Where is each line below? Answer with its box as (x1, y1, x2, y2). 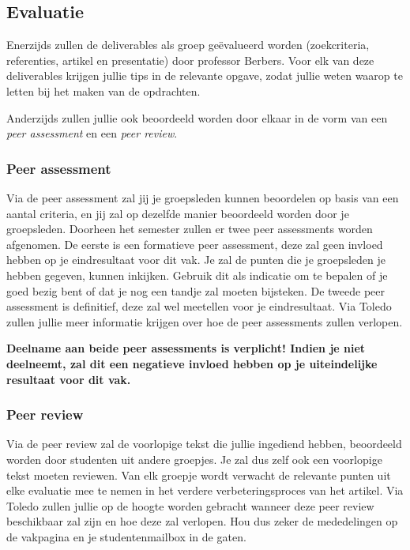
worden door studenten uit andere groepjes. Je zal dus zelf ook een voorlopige (6, 450, 382, 467)
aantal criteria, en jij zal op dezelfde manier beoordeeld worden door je (6, 205, 349, 221)
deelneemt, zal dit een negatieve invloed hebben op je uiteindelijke (6, 355, 378, 371)
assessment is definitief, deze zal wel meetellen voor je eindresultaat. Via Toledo (6, 298, 392, 315)
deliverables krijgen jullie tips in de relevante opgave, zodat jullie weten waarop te (6, 67, 403, 84)
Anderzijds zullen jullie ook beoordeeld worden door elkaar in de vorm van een (6, 109, 388, 126)
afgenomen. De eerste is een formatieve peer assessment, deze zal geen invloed (6, 235, 383, 252)
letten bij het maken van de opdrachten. (6, 82, 201, 99)
